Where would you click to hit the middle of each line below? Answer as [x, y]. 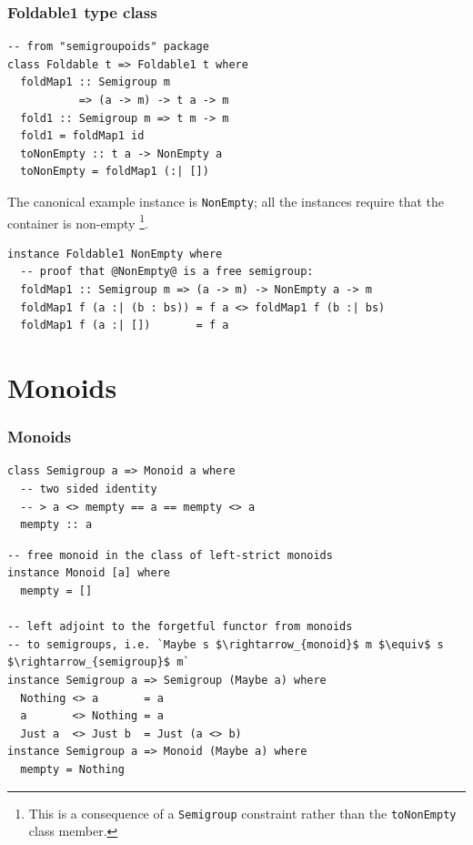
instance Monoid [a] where [89, 573]
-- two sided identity [89, 489]
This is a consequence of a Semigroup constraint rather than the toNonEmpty [242, 813]
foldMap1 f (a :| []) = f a [125, 326]
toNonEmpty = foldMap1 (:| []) [115, 172]
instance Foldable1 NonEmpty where [115, 254]
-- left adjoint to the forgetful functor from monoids [180, 627]
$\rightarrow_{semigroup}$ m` [99, 662]
